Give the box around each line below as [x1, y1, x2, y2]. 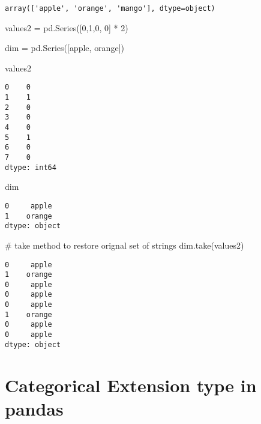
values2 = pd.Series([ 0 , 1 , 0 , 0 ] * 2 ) [5, 21, 128, 34]
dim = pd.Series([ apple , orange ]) [5, 41, 124, 54]
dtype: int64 [5, 163, 56, 172]
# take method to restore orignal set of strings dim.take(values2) [5, 238, 244, 251]
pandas [5, 396, 64, 420]
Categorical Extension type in [5, 372, 257, 397]
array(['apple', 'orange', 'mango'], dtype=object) [5, 4, 215, 13]
